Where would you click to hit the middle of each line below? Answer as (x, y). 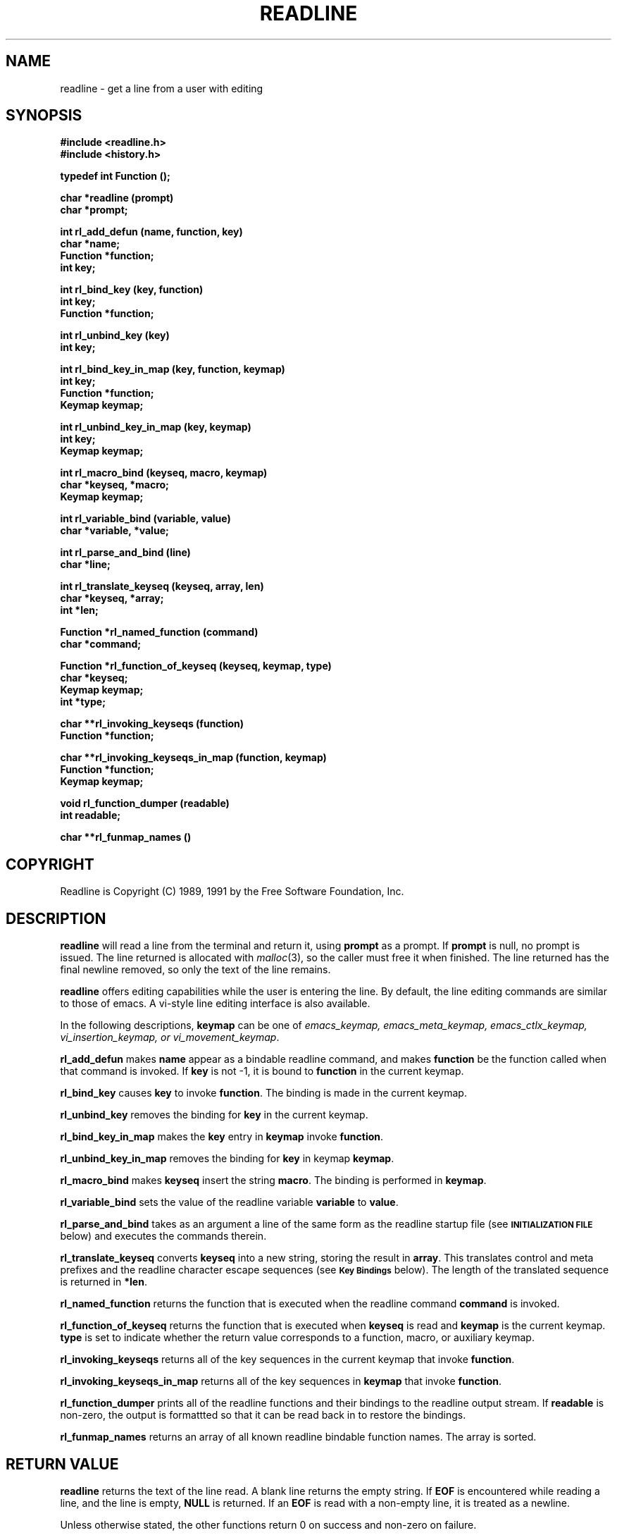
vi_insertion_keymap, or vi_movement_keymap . (170, 1037)
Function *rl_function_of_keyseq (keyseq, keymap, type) (196, 666)
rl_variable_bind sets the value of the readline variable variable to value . (229, 1202)
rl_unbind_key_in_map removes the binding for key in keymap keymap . (227, 1159)
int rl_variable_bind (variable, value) (145, 519)
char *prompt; (94, 210)
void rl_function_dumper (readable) (145, 803)
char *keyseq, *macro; (114, 485)
